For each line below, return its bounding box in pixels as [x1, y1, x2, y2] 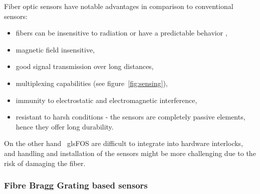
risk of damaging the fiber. [4, 157, 86, 168]
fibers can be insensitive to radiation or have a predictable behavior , [16, 27, 227, 38]
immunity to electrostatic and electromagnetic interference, [16, 94, 197, 105]
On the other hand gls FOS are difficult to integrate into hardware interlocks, [4, 138, 243, 148]
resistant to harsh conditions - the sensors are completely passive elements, [16, 111, 245, 122]
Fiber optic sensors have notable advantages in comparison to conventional [4, 1, 233, 11]
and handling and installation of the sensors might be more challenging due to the [4, 147, 256, 158]
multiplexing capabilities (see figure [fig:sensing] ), [16, 77, 168, 88]
